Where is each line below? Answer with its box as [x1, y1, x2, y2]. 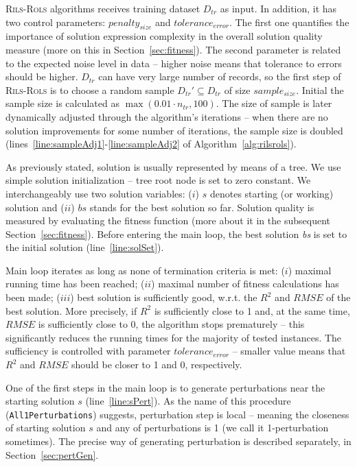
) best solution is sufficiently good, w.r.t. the [70, 290, 257, 304]
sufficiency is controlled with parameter [5, 344, 171, 358]
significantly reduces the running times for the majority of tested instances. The [5, 330, 342, 344]
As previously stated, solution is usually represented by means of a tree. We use [5, 159, 341, 173]
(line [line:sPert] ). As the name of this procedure [85, 394, 291, 408]
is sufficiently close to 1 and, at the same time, [154, 303, 350, 318]
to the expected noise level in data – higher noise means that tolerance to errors [5, 56, 342, 70]
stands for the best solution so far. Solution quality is [89, 200, 314, 214]
